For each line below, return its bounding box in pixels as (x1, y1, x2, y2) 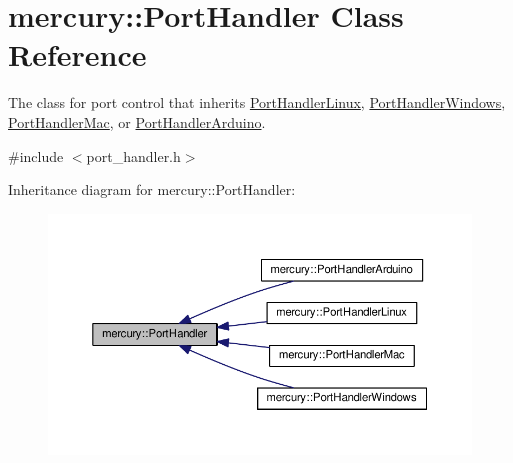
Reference (8, 34, 147, 75)
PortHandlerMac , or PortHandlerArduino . (8, 111, 266, 132)
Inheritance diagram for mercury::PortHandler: (8, 179, 296, 200)
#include (8, 145, 64, 166)
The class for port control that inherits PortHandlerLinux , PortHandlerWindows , (8, 92, 506, 113)
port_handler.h (86, 145, 181, 166)
